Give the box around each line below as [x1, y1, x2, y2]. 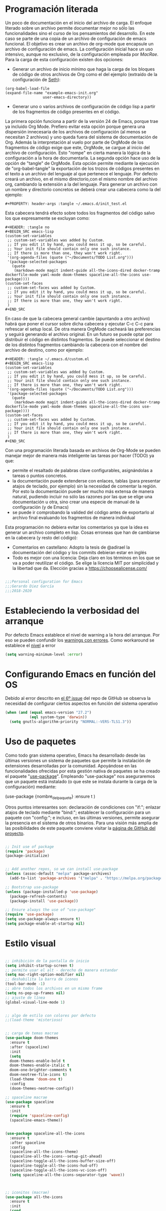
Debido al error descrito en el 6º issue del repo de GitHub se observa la [5, 695, 151, 701]
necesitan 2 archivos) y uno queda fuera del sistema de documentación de [5, 134, 158, 140]
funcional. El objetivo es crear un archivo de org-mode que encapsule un [5, 40, 154, 46]
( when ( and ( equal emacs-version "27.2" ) [5, 710, 92, 715]
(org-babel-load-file [5, 86, 50, 91]
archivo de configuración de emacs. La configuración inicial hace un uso [5, 46, 153, 52]
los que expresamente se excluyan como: [5, 215, 90, 221]
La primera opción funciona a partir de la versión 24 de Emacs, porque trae [5, 118, 159, 124]
